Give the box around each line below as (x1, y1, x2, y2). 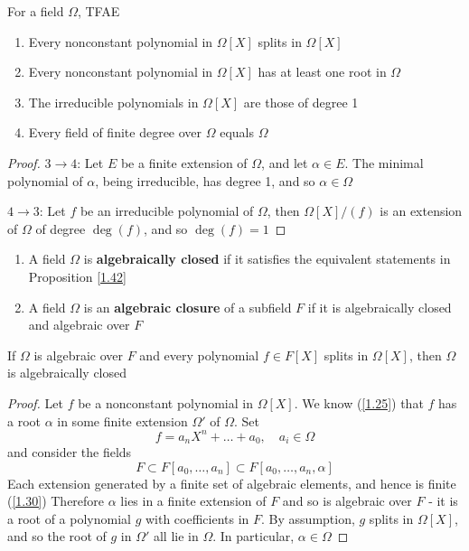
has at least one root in (258, 62, 387, 81)
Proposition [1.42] (28, 266, 127, 285)
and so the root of (7, 527, 107, 546)
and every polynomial (139, 345, 259, 364)
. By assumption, (261, 509, 355, 528)
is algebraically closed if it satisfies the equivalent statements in (83, 249, 451, 268)
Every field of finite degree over (28, 123, 202, 142)
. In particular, (212, 527, 295, 546)
